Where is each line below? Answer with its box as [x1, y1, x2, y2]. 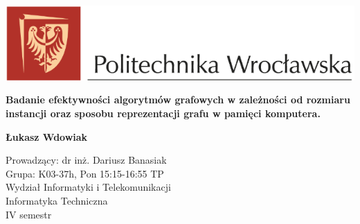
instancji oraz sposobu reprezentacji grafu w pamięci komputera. [6, 106, 321, 121]
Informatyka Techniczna [6, 193, 108, 208]
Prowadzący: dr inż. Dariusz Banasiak [6, 153, 167, 167]
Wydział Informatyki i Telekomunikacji [6, 180, 171, 194]
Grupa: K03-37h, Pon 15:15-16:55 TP [6, 166, 164, 180]
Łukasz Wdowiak [6, 129, 88, 144]
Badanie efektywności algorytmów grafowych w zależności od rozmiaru [6, 92, 350, 107]
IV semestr [6, 207, 52, 221]
